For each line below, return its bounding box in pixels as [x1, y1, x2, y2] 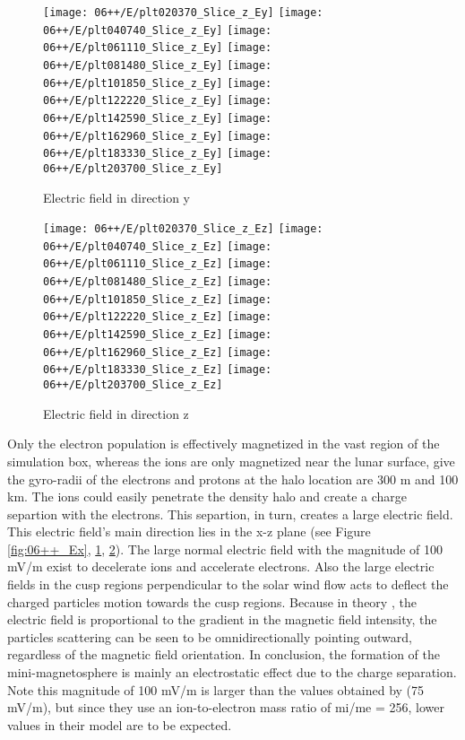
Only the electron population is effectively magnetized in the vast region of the [7, 434, 440, 453]
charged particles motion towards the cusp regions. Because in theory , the [7, 592, 417, 611]
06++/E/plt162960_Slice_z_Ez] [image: [43, 345, 272, 359]
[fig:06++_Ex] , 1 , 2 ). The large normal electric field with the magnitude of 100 [7, 539, 443, 558]
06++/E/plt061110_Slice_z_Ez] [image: [43, 257, 272, 271]
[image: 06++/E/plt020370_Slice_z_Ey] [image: [43, 6, 323, 19]
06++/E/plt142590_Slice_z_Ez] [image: [43, 328, 272, 342]
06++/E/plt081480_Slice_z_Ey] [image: [43, 58, 272, 72]
